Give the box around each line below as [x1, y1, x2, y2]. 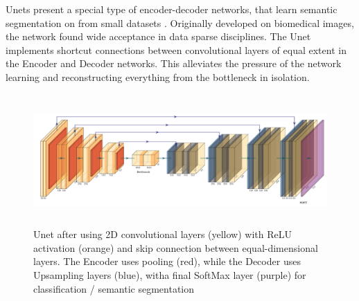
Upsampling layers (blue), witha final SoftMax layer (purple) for [33, 267, 306, 282]
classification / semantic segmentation [33, 281, 195, 295]
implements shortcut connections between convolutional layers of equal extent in [6, 42, 347, 57]
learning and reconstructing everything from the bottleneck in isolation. [6, 69, 310, 84]
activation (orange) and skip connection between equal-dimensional [33, 240, 318, 255]
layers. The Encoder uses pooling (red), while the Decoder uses [33, 254, 301, 268]
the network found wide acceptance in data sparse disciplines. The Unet [6, 29, 311, 44]
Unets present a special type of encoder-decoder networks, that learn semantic [6, 2, 338, 16]
